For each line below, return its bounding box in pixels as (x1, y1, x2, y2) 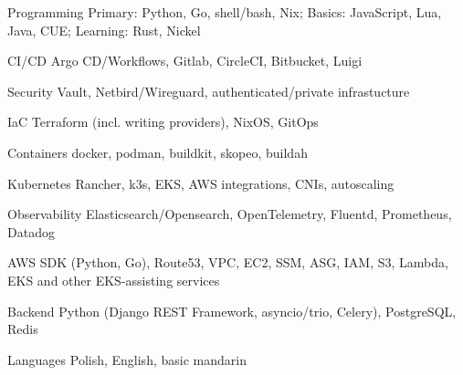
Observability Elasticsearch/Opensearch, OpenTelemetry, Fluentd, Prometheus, (7, 204, 452, 224)
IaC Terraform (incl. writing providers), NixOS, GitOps (7, 112, 319, 131)
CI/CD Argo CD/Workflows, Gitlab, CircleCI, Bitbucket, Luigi (7, 51, 363, 70)
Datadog (7, 222, 55, 241)
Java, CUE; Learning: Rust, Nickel (7, 20, 201, 39)
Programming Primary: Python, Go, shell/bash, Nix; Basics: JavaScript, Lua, (7, 3, 442, 21)
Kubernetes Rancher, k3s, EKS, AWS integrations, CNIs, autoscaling (7, 173, 395, 193)
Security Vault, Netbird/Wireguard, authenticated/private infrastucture (7, 81, 410, 100)
